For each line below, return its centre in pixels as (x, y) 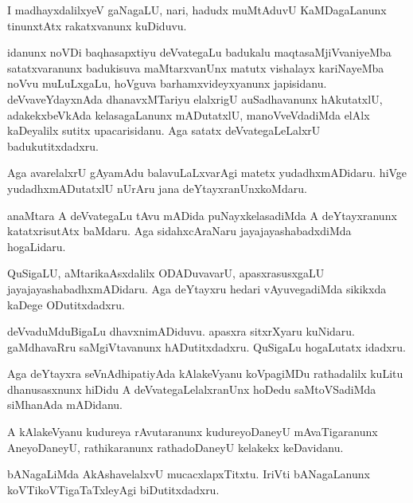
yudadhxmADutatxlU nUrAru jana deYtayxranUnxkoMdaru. (157, 188)
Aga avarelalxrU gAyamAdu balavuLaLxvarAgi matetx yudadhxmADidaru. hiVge (207, 173)
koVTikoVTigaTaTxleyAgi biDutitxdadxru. (113, 489)
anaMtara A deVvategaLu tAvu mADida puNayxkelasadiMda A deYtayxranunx (202, 215)
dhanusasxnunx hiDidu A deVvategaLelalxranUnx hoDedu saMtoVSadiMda (192, 389)
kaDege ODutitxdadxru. (66, 304)
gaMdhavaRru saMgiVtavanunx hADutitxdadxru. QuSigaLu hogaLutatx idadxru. (206, 346)
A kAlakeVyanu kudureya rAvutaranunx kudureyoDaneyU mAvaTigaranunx (193, 432)
